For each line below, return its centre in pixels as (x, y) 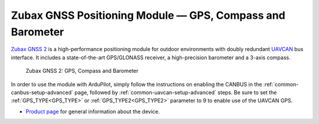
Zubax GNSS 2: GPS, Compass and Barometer (82, 71)
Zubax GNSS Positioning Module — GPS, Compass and (148, 15)
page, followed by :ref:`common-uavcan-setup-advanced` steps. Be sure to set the (175, 92)
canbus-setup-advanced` (42, 92)
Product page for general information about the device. (93, 111)
